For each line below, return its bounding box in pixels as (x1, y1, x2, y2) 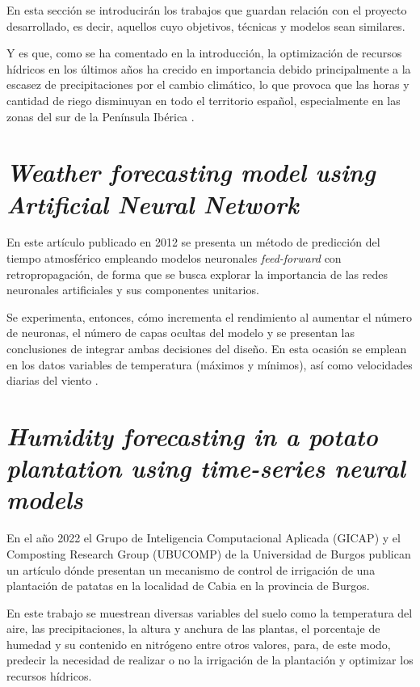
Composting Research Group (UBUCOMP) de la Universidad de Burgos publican (6, 545, 411, 562)
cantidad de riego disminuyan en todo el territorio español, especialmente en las (6, 91, 401, 108)
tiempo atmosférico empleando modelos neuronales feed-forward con (6, 250, 342, 267)
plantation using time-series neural (6, 451, 405, 485)
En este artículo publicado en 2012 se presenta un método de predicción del (6, 234, 380, 251)
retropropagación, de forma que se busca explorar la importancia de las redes (6, 265, 388, 282)
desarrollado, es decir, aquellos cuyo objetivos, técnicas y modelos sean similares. (6, 17, 405, 34)
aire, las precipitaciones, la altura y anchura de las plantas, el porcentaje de (6, 620, 380, 637)
